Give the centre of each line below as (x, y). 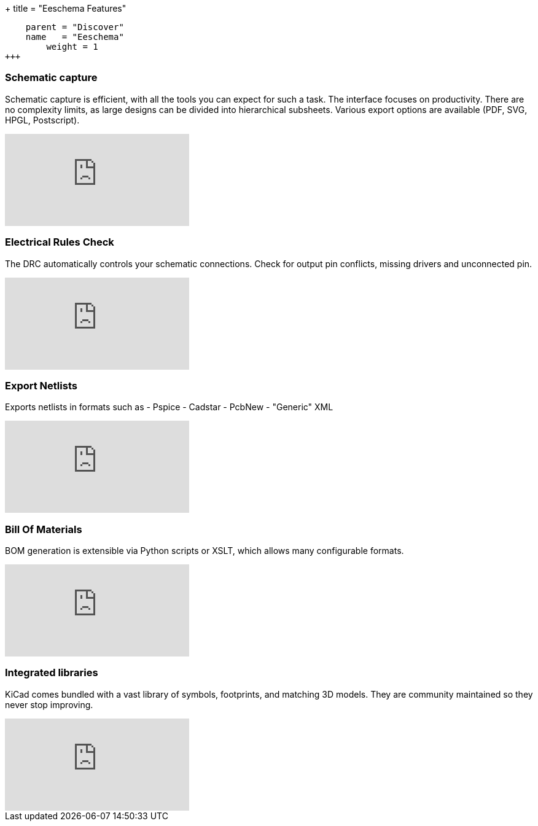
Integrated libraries (52, 673)
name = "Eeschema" (75, 37)
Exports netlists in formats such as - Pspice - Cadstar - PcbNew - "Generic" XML (169, 407)
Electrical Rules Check (60, 242)
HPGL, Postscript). (42, 120)
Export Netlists (41, 385)
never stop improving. (49, 704)
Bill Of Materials (44, 529)
